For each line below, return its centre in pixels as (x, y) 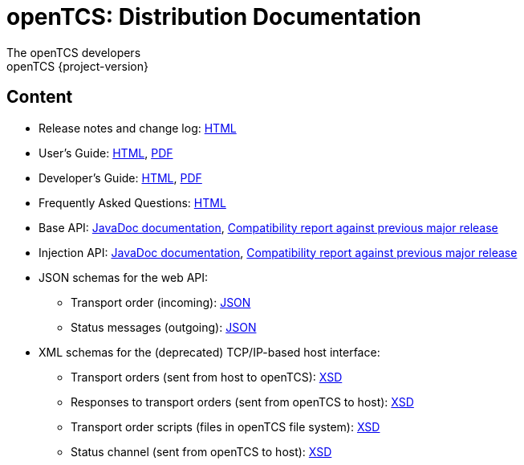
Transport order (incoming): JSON (161, 302)
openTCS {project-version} (77, 66)
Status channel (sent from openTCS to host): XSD (201, 451)
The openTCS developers (74, 52)
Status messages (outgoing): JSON (164, 327)
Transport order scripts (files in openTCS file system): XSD (225, 426)
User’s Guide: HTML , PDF (106, 153)
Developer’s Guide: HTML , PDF (120, 177)
